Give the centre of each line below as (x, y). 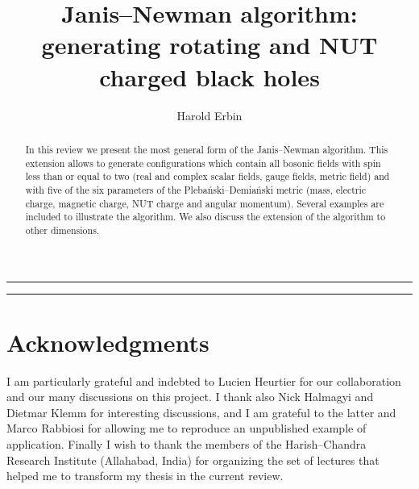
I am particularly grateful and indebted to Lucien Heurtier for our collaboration (204, 380)
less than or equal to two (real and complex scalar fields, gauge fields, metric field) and (207, 176)
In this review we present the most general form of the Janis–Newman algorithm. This (207, 149)
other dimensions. (62, 230)
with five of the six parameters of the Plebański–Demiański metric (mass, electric (196, 189)
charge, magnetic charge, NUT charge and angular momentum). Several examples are (205, 203)
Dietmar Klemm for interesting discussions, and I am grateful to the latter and (201, 412)
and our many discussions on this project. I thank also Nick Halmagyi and (190, 397)
